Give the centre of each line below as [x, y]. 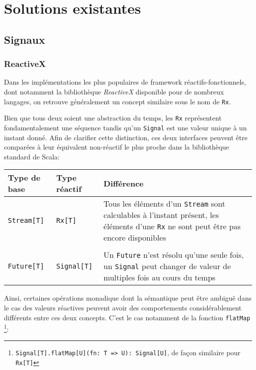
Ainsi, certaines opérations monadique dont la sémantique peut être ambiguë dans [128, 298]
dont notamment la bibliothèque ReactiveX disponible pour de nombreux [114, 91]
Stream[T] [26, 221]
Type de [24, 178]
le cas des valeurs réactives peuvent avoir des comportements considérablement [123, 307]
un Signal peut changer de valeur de [167, 266]
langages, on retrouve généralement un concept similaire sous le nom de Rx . [117, 101]
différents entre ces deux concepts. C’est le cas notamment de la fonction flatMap [127, 317]
